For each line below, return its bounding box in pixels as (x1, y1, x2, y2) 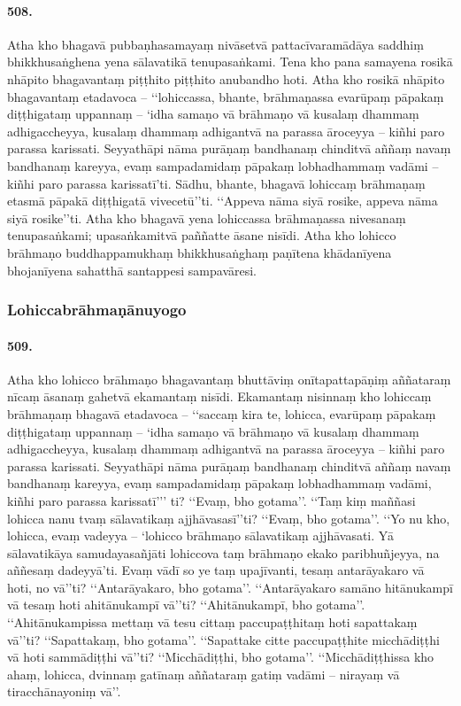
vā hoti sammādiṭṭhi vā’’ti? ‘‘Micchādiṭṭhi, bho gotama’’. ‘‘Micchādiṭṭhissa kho (7, 648, 434, 666)
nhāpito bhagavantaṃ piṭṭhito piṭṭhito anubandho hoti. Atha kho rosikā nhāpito (7, 69, 445, 88)
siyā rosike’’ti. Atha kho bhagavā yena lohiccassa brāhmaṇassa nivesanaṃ (7, 208, 406, 227)
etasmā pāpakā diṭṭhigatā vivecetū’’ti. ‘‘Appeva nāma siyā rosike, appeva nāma (7, 191, 438, 210)
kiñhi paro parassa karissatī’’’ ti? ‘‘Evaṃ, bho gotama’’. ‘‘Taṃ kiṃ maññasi (7, 491, 416, 509)
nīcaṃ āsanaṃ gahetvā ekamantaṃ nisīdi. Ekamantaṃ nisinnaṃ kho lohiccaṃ (7, 387, 432, 406)
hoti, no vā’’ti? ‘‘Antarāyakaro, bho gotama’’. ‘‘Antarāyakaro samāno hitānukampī (7, 578, 453, 596)
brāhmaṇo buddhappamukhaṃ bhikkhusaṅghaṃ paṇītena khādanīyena (7, 243, 392, 261)
